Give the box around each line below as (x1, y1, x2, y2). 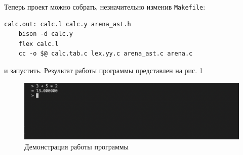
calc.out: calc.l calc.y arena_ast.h (4, 20, 131, 28)
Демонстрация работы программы (24, 141, 129, 151)
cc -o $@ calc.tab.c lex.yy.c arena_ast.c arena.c (18, 50, 193, 58)
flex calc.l (18, 40, 59, 47)
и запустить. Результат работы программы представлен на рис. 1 (4, 65, 203, 76)
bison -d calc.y (18, 30, 73, 38)
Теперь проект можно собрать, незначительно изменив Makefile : (4, 2, 206, 12)
